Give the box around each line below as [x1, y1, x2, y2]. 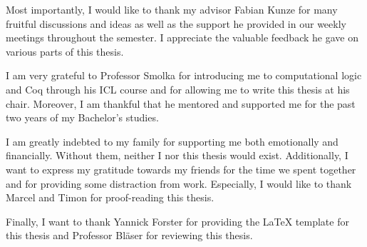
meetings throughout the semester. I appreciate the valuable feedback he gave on [6, 30, 358, 45]
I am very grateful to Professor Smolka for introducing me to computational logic [6, 68, 362, 83]
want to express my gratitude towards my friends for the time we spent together [6, 161, 356, 176]
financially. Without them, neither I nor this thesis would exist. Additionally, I [6, 148, 348, 163]
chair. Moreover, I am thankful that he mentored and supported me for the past [6, 96, 356, 111]
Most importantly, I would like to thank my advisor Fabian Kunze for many [6, 2, 338, 16]
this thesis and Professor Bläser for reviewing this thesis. [6, 228, 253, 243]
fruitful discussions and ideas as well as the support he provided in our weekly [6, 16, 346, 31]
